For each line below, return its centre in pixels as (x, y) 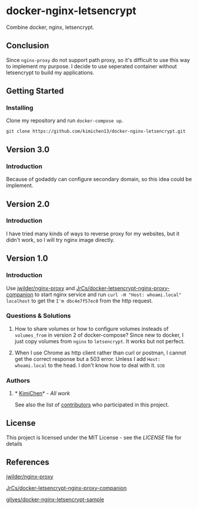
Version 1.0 (27, 259)
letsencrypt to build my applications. (50, 73)
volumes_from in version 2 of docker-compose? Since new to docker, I (99, 335)
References (28, 462)
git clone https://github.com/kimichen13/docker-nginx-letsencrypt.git (96, 132)
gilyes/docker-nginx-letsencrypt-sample (55, 499)
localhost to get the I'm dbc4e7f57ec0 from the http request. (80, 301)
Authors (18, 380)
